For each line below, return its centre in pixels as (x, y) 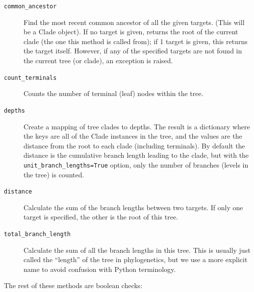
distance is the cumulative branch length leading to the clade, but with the (136, 155)
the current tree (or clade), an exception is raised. (98, 61)
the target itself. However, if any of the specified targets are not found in (133, 51)
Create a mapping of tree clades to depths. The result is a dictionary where (137, 126)
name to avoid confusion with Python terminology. (100, 269)
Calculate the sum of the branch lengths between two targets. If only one (133, 207)
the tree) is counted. (54, 174)
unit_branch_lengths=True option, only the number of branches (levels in (136, 164)
